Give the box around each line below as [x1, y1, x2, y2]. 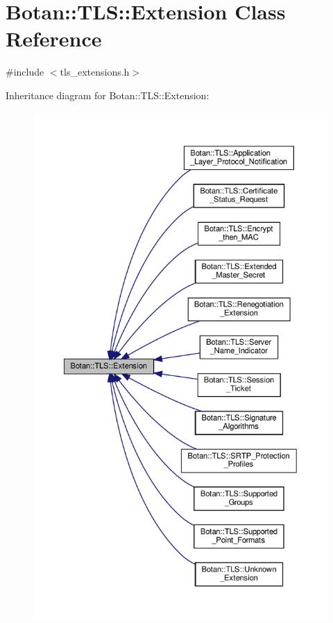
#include [6, 65, 44, 79]
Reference [6, 24, 102, 53]
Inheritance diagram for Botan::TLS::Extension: [6, 87, 210, 102]
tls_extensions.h [60, 65, 130, 79]
